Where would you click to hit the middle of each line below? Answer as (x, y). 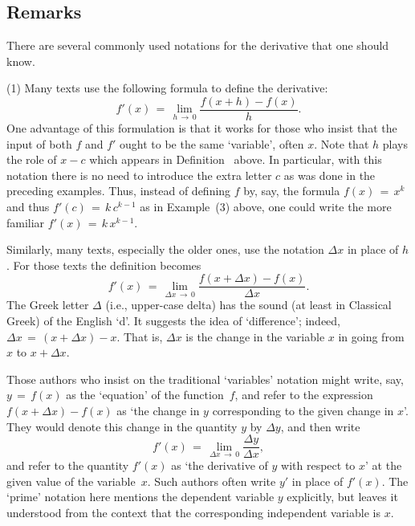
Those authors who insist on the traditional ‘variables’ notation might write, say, (205, 379)
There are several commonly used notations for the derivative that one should (198, 45)
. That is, (140, 336)
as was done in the (330, 175)
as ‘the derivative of (220, 465)
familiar (26, 222)
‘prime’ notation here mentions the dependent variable (140, 497)
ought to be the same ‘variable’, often (212, 143)
